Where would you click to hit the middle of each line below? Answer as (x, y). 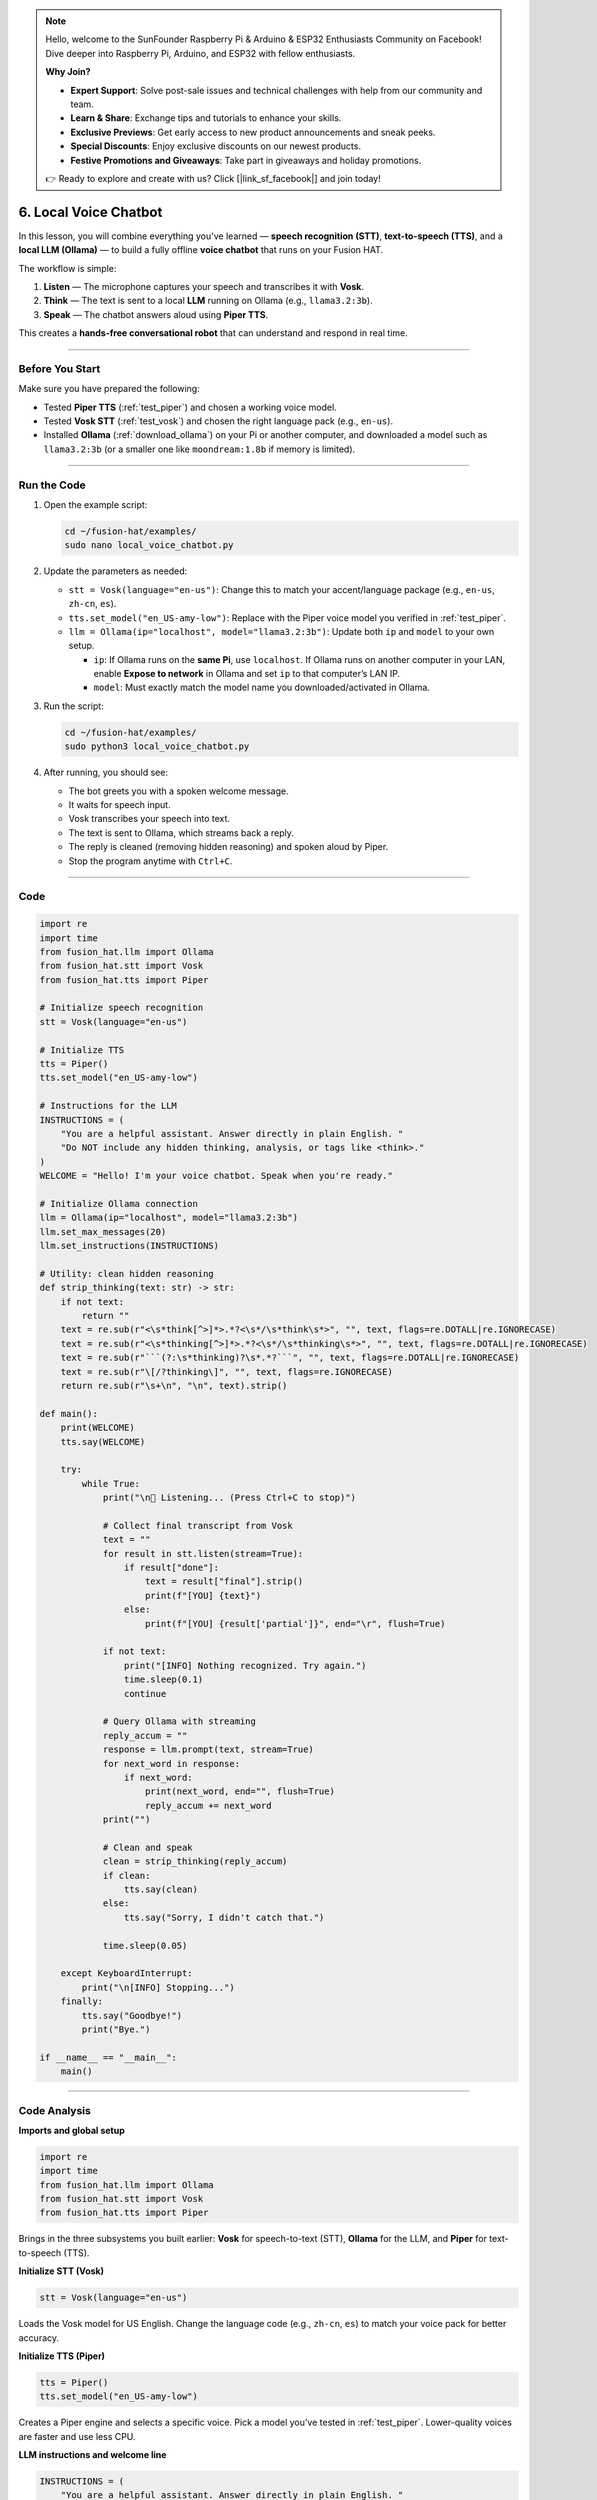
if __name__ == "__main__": (108, 2057)
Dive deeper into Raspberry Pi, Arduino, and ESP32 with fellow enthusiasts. (200, 53)
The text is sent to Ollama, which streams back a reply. (181, 832)
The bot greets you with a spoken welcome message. (178, 791)
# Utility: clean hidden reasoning (126, 1273)
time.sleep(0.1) (163, 1679)
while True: (110, 1483)
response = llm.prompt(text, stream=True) (208, 1749)
